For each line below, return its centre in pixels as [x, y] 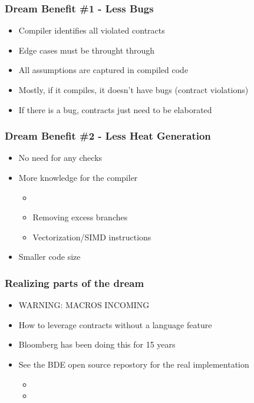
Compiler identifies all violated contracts [92, 30]
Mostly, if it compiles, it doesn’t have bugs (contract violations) [133, 90]
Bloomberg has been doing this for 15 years [97, 344]
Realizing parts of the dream [75, 283]
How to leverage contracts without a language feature [115, 324]
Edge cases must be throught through [87, 50]
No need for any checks [60, 158]
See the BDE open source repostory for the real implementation [134, 364]
